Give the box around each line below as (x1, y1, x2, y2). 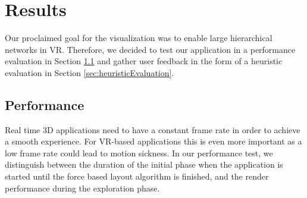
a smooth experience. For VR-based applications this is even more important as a (5, 135, 302, 147)
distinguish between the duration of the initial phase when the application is (5, 158, 283, 171)
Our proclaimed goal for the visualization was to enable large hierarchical (5, 32, 272, 44)
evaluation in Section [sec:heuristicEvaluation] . (5, 66, 174, 78)
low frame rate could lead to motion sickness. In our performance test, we (5, 146, 273, 159)
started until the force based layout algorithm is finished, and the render (5, 170, 269, 183)
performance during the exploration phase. (5, 181, 160, 194)
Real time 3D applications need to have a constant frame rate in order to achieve (5, 123, 300, 136)
